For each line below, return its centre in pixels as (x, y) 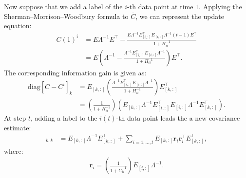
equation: (18, 26)
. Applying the (220, 6)
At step (15, 118)
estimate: (18, 127)
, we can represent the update (180, 16)
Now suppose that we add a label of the (63, 6)
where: (14, 151)
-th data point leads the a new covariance (178, 118)
